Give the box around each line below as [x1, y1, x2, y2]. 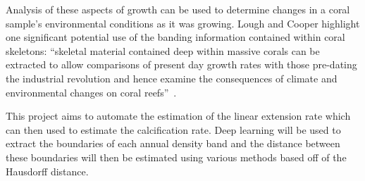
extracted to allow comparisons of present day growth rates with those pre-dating [6, 57, 357, 72]
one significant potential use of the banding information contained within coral [6, 30, 345, 44]
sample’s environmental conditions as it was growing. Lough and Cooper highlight [6, 15, 360, 30]
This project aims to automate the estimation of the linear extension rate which [6, 108, 351, 123]
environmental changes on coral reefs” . [6, 85, 177, 99]
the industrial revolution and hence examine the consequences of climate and [6, 70, 338, 85]
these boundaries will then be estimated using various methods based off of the [6, 149, 347, 164]
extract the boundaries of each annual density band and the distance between [6, 136, 340, 151]
